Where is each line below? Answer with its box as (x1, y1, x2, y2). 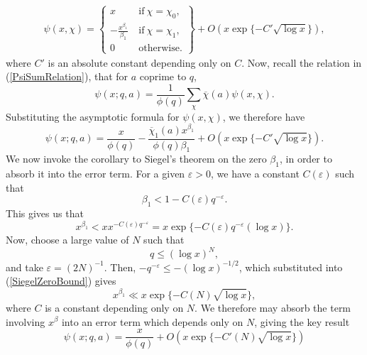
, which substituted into (239, 259, 343, 274)
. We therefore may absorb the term (195, 300, 351, 315)
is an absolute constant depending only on (48, 55, 231, 70)
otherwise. (138, 43, 182, 54)
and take (6, 259, 43, 274)
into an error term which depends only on (61, 314, 243, 329)
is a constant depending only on (45, 300, 184, 315)
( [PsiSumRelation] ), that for (6, 69, 128, 84)
